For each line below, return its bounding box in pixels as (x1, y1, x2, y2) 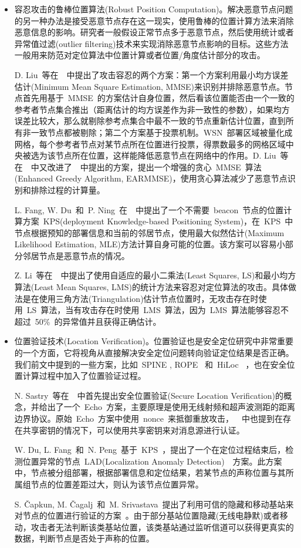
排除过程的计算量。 (31, 183, 105, 196)
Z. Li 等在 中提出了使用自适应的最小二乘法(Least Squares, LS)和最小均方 (14, 269, 296, 281)
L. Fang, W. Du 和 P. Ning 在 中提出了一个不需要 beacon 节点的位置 (14, 203, 284, 216)
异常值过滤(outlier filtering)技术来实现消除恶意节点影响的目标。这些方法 (14, 37, 289, 49)
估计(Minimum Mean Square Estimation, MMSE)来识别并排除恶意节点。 (14, 80, 285, 92)
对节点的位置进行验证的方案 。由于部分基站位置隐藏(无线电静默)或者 (14, 509, 280, 522)
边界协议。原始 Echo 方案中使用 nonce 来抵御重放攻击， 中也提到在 (14, 412, 283, 424)
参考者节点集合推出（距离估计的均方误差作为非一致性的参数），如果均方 (14, 103, 290, 115)
